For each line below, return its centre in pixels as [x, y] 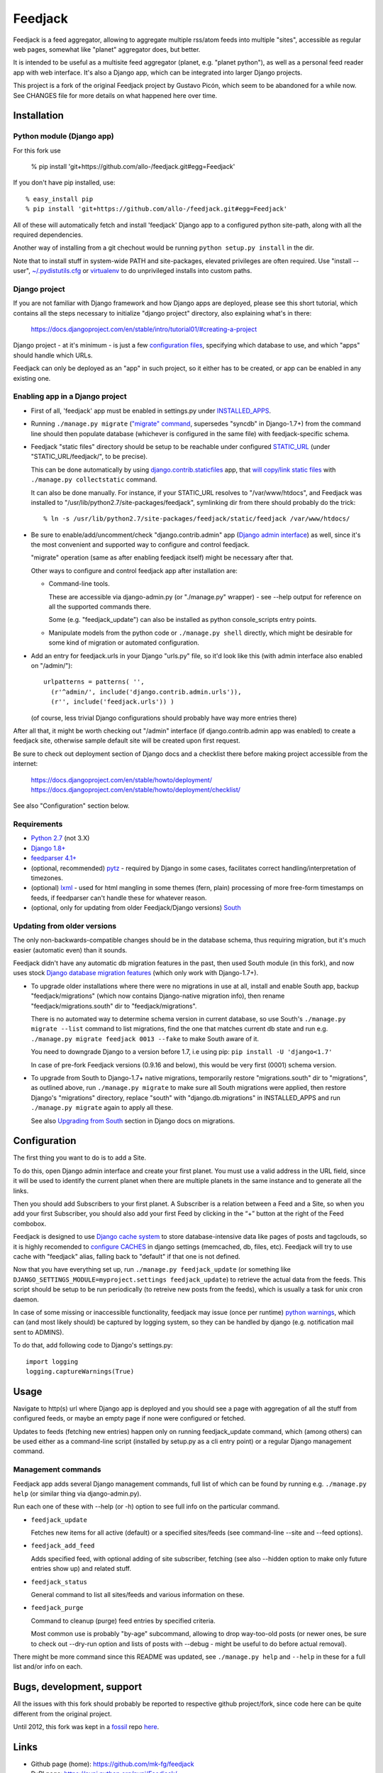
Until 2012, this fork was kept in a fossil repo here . [86, 1727]
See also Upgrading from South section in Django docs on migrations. [133, 1121]
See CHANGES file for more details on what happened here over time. [115, 95]
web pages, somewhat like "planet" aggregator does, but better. [107, 49]
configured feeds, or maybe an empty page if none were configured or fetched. [129, 1418]
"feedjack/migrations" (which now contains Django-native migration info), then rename [158, 996]
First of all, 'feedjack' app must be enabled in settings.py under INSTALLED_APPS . [151, 411]
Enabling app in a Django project [70, 396]
